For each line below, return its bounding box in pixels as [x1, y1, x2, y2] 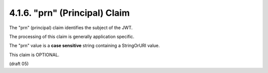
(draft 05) [9, 61, 29, 67]
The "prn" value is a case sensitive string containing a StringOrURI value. [9, 42, 160, 49]
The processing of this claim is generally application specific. [9, 34, 134, 39]
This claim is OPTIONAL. [9, 52, 60, 58]
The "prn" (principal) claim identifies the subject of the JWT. [9, 25, 133, 31]
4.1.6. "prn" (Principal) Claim [9, 7, 130, 18]
